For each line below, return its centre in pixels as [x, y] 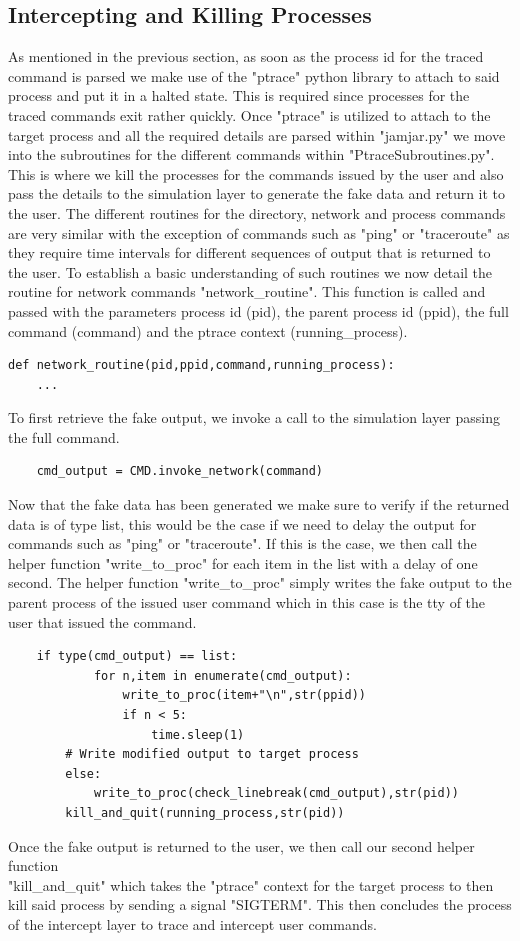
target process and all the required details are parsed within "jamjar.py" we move [257, 134]
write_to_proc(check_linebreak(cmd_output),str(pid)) [276, 793]
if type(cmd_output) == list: [137, 656]
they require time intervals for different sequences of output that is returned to [249, 252]
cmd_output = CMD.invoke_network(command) [179, 471]
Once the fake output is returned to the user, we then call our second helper [241, 845]
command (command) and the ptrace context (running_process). [208, 330]
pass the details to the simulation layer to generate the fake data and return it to [257, 193]
